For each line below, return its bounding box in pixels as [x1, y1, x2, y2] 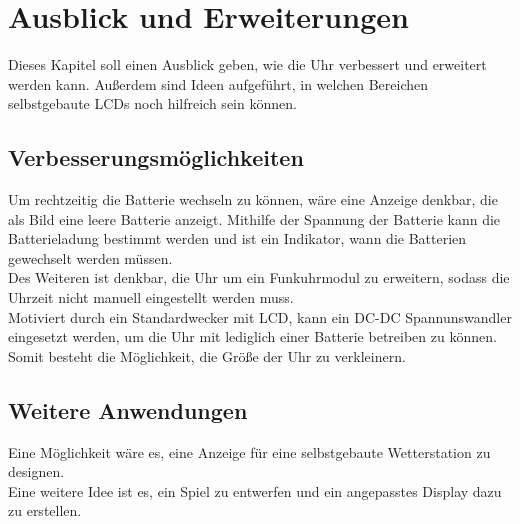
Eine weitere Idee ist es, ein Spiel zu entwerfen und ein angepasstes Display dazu [8, 480, 502, 501]
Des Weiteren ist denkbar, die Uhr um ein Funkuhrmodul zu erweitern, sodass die [8, 267, 510, 288]
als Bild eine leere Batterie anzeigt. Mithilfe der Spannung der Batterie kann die [8, 208, 501, 229]
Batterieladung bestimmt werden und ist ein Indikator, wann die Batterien [8, 228, 467, 249]
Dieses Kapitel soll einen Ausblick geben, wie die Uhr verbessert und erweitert [8, 54, 487, 75]
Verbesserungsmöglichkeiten [8, 142, 304, 173]
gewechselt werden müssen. [8, 247, 173, 268]
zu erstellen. [8, 500, 82, 521]
